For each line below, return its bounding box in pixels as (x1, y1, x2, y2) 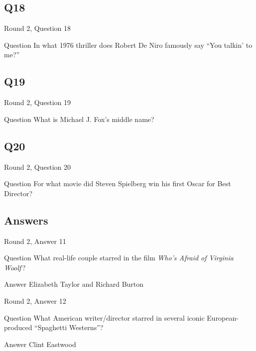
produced (4, 322, 32, 333)
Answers (4, 212, 48, 228)
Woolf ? (4, 262, 26, 272)
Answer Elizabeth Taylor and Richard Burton (4, 279, 144, 289)
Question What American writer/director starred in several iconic (4, 312, 205, 323)
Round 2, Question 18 (4, 23, 71, 33)
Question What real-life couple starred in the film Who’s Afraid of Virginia (4, 252, 234, 263)
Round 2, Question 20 (4, 161, 71, 172)
